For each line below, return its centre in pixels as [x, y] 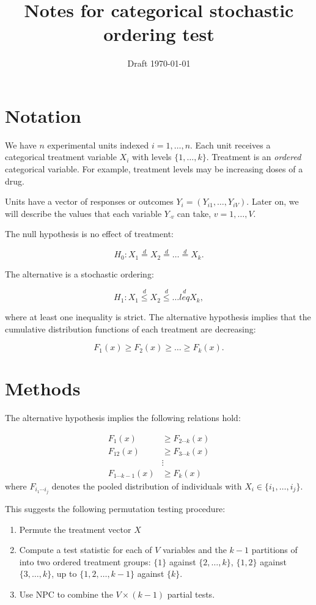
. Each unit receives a [230, 145]
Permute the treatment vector [75, 529]
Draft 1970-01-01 [159, 63]
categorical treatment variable [61, 157]
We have [21, 145]
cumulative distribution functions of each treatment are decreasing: [130, 328]
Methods [43, 388]
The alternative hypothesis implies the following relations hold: [123, 418]
